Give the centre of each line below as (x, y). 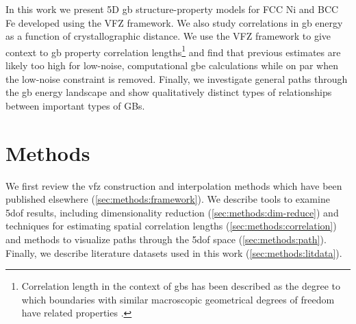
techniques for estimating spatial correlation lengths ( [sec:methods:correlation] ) (171, 226)
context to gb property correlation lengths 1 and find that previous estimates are (173, 51)
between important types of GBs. (75, 105)
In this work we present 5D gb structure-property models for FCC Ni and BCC (172, 9)
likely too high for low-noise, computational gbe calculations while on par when (172, 65)
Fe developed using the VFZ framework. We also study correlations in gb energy (174, 22)
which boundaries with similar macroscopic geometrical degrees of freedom (178, 299)
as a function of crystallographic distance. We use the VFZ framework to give (168, 36)
